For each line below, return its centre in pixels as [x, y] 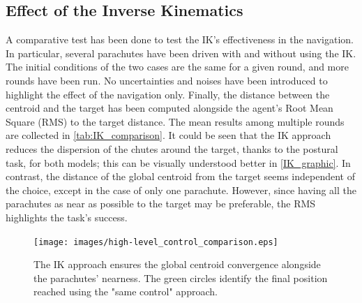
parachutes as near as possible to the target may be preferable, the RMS [161, 204]
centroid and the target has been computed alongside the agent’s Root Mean [169, 108]
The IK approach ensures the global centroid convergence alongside [177, 264]
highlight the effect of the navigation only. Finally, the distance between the [168, 94]
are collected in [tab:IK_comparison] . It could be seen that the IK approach [168, 135]
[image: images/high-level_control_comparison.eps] [156, 242]
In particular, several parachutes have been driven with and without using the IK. [181, 53]
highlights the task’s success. [67, 217]
